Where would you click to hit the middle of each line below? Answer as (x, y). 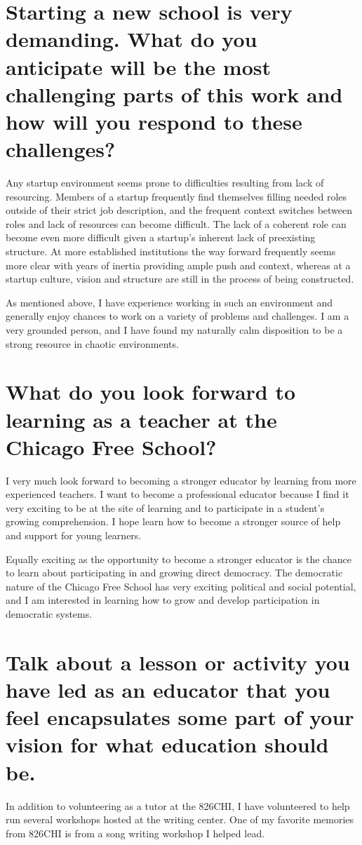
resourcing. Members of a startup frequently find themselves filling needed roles (176, 196)
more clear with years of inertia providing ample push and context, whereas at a (178, 265)
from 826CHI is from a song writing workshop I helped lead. (135, 833)
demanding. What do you (132, 39)
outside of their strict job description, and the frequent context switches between (179, 210)
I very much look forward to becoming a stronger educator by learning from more (181, 480)
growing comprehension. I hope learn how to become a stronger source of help (173, 521)
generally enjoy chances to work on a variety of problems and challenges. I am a (177, 316)
